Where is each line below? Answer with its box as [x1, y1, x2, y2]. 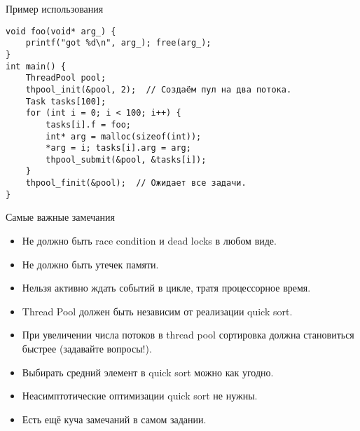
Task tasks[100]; [25, 96, 106, 107]
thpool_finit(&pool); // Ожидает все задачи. [25, 178, 247, 189]
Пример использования [6, 1, 104, 15]
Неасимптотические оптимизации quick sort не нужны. [22, 388, 258, 403]
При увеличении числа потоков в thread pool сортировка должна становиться [22, 327, 354, 342]
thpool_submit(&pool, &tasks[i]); [46, 154, 207, 165]
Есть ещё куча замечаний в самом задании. [22, 411, 207, 426]
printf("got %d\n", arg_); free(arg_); [25, 38, 212, 48]
